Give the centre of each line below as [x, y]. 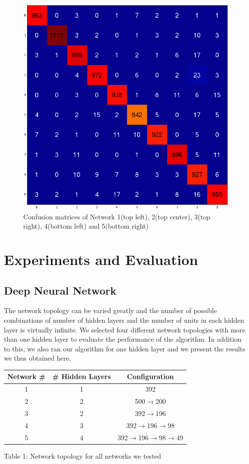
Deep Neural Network [60, 290]
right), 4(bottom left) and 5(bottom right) [86, 226]
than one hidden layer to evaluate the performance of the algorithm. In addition [123, 339]
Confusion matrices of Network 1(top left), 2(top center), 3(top [117, 216]
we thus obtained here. [38, 358]
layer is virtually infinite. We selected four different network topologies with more [125, 329]
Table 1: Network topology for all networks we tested [83, 456]
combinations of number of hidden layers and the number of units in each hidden [124, 320]
